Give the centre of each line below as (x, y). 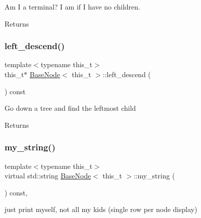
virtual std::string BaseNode (48, 176)
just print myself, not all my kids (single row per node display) (101, 209)
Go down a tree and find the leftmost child (70, 108)
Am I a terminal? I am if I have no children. (72, 7)
